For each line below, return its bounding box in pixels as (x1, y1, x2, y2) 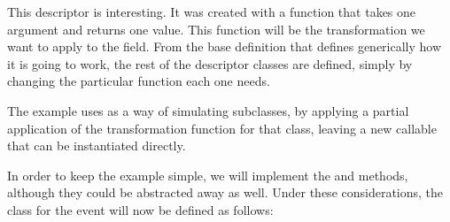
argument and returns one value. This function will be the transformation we (7, 19, 425, 38)
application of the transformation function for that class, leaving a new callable (7, 119, 437, 137)
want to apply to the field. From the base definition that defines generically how (7, 37, 442, 56)
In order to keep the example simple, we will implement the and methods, (7, 165, 408, 184)
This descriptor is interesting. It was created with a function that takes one (7, 3, 416, 20)
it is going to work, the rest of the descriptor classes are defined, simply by (7, 54, 413, 73)
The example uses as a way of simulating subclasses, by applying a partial (7, 101, 409, 119)
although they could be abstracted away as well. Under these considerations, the (7, 183, 444, 202)
